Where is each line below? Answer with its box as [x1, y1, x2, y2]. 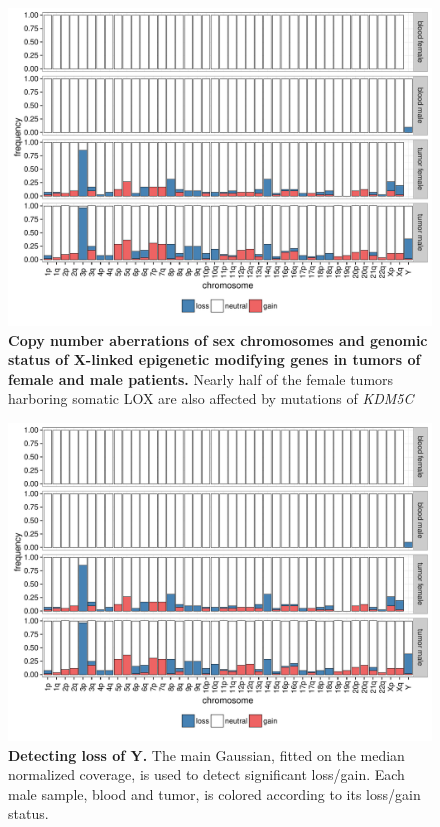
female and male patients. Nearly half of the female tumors [8, 368, 394, 389]
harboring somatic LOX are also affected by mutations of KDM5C [8, 388, 414, 409]
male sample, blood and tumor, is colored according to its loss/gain [8, 783, 421, 804]
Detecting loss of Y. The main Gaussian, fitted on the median [8, 744, 405, 765]
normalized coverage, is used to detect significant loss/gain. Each [8, 764, 405, 785]
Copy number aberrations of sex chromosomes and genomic [8, 329, 428, 350]
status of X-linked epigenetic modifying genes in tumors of [8, 349, 421, 370]
